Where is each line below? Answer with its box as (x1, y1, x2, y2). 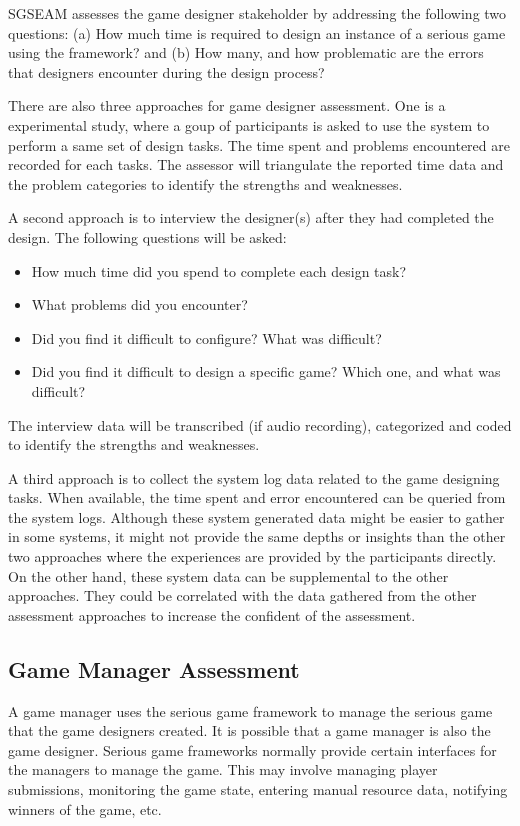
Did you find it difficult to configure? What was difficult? (31, 327, 382, 348)
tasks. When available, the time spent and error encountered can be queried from (8, 487, 506, 508)
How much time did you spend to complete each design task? (31, 260, 407, 281)
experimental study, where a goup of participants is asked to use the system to (8, 114, 490, 135)
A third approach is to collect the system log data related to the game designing (8, 467, 500, 488)
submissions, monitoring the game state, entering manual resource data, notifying (8, 779, 508, 800)
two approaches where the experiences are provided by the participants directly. (8, 546, 497, 567)
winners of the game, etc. (8, 798, 162, 819)
